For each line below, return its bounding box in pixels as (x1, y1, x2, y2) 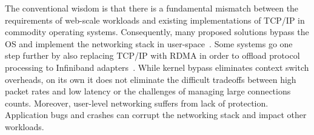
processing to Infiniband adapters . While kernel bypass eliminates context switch (5, 61, 309, 73)
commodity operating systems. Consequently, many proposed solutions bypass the (5, 25, 309, 38)
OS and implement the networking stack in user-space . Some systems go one (5, 37, 293, 50)
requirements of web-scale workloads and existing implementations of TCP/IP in (5, 13, 305, 26)
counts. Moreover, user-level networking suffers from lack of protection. (5, 96, 269, 109)
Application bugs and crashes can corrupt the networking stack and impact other (5, 108, 307, 121)
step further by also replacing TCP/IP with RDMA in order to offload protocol (5, 49, 300, 62)
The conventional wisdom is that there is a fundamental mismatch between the (5, 2, 299, 14)
